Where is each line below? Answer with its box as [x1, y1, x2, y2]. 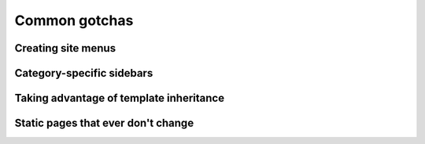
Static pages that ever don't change [14, 117, 194, 130]
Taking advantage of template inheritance [14, 92, 224, 105]
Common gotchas [14, 12, 134, 29]
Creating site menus [14, 41, 116, 55]
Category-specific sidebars [14, 67, 153, 80]
